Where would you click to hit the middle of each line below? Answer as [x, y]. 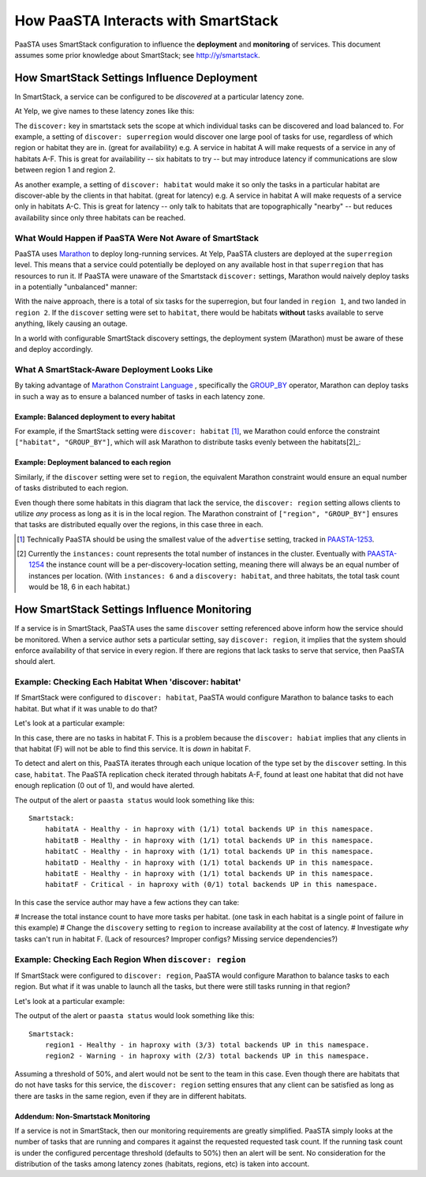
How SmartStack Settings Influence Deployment [136, 78]
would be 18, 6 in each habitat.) [79, 587]
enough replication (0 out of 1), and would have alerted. [105, 786]
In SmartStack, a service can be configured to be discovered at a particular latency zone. [159, 96]
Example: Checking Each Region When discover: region [130, 959]
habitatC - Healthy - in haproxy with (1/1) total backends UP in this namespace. [209, 851]
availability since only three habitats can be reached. [100, 217]
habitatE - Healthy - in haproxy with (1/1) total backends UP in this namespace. [209, 873]
